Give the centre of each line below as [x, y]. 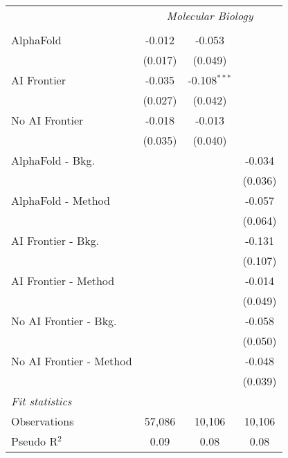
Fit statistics [42, 401]
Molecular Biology [210, 16]
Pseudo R [35, 441]
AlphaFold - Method [61, 200]
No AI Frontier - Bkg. [64, 321]
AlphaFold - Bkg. [53, 160]
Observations [43, 421]
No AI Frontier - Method [72, 361]
